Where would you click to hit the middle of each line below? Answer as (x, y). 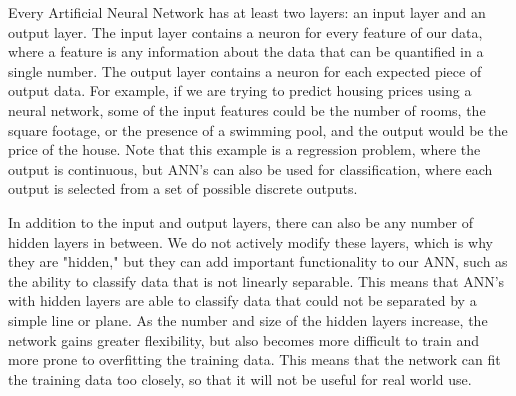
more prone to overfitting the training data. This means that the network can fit (254, 359)
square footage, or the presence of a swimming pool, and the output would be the (258, 129)
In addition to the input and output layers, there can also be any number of (241, 221)
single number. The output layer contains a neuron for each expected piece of (245, 70)
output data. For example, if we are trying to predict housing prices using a (240, 90)
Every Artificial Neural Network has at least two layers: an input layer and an (247, 12)
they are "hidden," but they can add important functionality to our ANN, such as (258, 261)
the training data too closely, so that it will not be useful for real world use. (240, 378)
